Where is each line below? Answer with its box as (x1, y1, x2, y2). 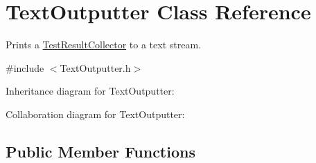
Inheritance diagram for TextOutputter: (6, 84, 175, 98)
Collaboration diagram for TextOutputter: (6, 106, 185, 121)
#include (6, 60, 44, 75)
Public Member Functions (6, 140, 195, 162)
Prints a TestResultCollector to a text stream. (6, 37, 201, 52)
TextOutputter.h (60, 60, 131, 75)
